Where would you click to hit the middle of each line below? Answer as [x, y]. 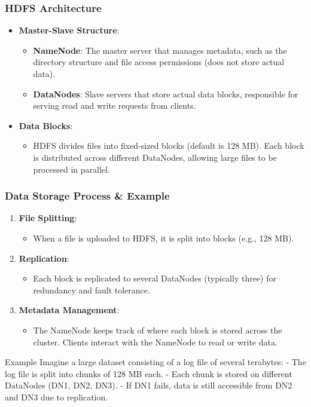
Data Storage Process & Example [87, 196]
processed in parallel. [71, 169]
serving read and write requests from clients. [115, 105]
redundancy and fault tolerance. [92, 290]
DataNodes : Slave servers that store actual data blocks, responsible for [166, 94]
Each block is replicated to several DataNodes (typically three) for [155, 278]
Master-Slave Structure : [69, 30]
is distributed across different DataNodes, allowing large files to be [155, 157]
